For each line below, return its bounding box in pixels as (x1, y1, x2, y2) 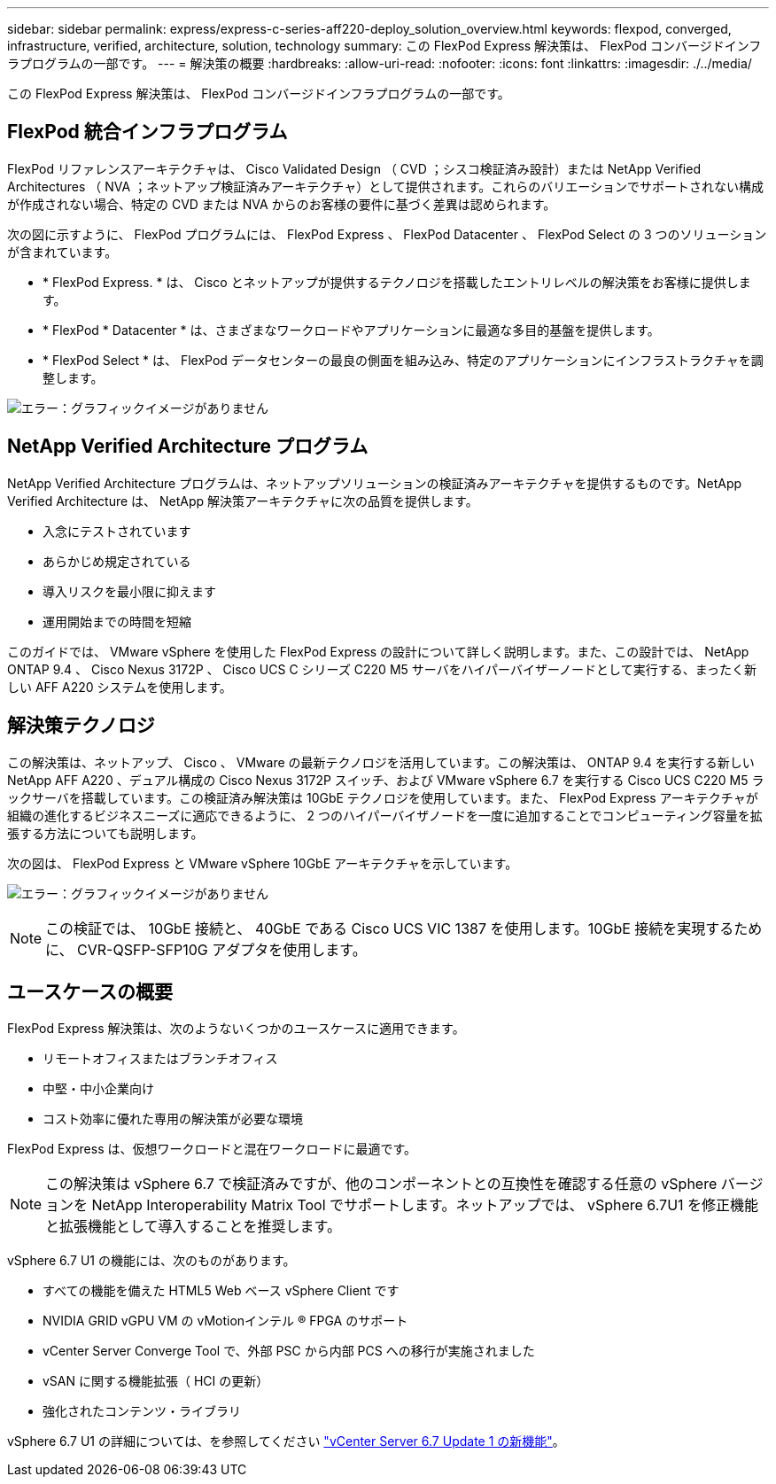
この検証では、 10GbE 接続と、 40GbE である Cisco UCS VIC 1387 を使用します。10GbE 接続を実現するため (45, 919, 763, 937)
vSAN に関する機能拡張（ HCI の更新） (43, 1373, 269, 1389)
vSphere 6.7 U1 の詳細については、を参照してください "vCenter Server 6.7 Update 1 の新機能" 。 (7, 1433, 565, 1449)
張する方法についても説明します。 (7, 825, 204, 841)
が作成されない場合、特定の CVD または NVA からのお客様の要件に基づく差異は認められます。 (7, 196, 556, 212)
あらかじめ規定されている (43, 553, 191, 569)
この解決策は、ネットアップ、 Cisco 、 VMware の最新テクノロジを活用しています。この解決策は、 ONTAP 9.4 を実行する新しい (7, 754, 755, 770)
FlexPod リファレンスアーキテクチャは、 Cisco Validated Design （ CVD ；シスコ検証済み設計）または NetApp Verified (7, 160, 701, 176)
